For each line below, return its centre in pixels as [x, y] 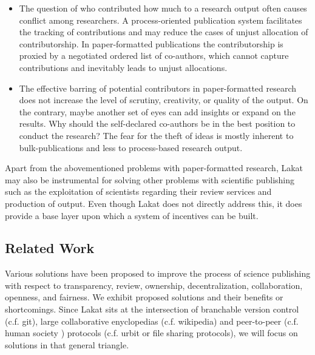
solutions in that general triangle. [67, 344]
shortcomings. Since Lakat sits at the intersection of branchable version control [152, 309]
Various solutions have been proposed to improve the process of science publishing [158, 273]
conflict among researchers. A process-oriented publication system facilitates [161, 20]
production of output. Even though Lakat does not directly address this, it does [154, 203]
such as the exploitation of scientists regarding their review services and [138, 191]
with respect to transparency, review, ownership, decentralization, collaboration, [154, 285]
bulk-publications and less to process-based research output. [131, 147]
